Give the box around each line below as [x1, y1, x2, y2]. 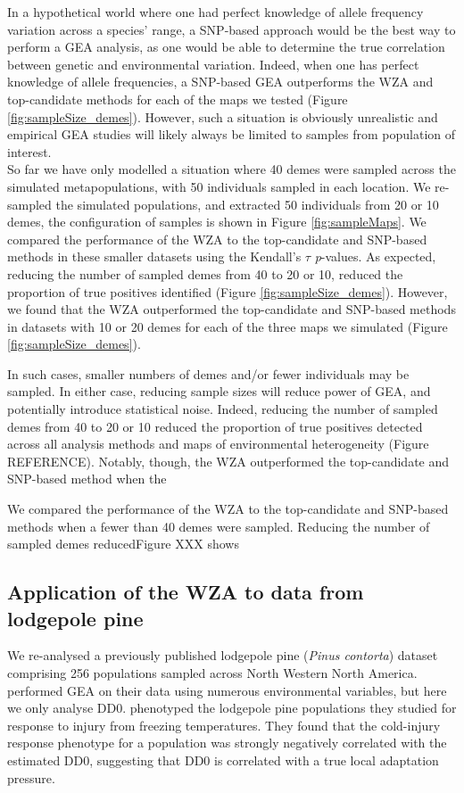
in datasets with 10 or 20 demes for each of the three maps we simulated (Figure [7, 317, 448, 335]
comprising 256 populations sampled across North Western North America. [7, 664, 418, 681]
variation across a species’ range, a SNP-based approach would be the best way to [7, 20, 456, 38]
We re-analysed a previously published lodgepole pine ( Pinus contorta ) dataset [7, 646, 438, 665]
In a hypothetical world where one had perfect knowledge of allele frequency [7, 3, 424, 21]
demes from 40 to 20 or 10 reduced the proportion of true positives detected [7, 417, 423, 435]
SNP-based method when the [7, 469, 167, 488]
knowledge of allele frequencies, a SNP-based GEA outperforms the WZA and [7, 72, 434, 91]
